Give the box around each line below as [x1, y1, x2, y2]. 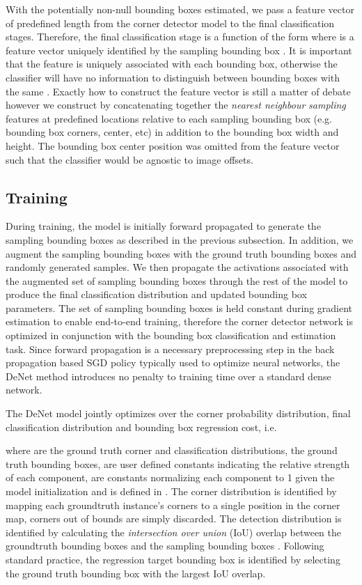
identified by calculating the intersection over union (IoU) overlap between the [6, 524, 342, 539]
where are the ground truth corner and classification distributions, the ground [6, 443, 338, 458]
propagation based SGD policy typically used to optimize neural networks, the [6, 355, 340, 370]
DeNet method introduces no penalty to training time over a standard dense [6, 368, 331, 383]
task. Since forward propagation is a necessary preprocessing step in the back [6, 341, 335, 356]
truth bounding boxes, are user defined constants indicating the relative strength [6, 456, 350, 471]
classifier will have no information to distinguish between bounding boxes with [6, 70, 340, 84]
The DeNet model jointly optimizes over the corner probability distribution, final [6, 406, 351, 421]
